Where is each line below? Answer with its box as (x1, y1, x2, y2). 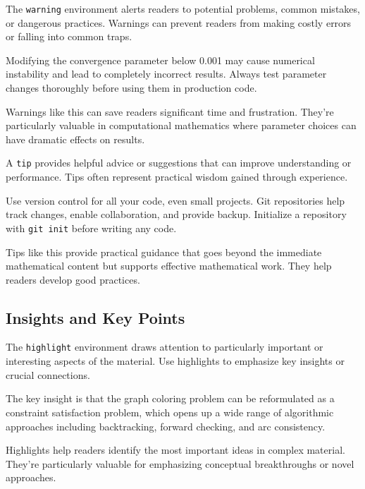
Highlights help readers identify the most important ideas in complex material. (6, 442, 345, 457)
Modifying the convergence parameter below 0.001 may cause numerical (6, 52, 315, 67)
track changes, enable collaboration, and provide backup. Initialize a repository (6, 207, 347, 222)
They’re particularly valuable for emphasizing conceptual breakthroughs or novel (6, 456, 354, 471)
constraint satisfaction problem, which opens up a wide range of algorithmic (6, 404, 334, 419)
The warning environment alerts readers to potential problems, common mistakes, (6, 1, 360, 16)
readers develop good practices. (6, 272, 140, 286)
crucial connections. (6, 367, 90, 382)
